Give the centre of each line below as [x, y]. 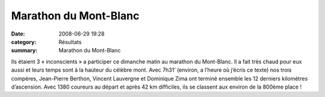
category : [24, 42]
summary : [24, 51]
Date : [18, 34]
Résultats [70, 42]
